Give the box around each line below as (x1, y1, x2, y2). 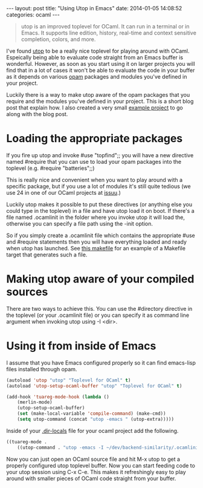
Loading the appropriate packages (6, 132, 183, 146)
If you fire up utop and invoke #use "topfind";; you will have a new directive (6, 151, 194, 158)
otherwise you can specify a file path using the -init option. (6, 220, 153, 227)
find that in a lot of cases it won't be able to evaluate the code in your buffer (6, 67, 195, 74)
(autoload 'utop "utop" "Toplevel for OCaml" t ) (6, 377, 131, 383)
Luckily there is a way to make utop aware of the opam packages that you (6, 91, 190, 98)
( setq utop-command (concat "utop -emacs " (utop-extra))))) (17, 416, 174, 423)
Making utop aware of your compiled (6, 272, 195, 286)
